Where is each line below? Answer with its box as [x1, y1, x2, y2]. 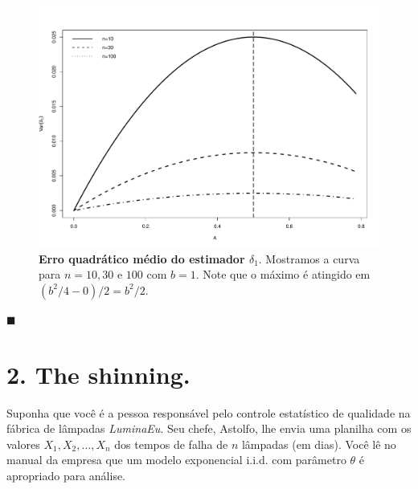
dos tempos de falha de [114, 435, 228, 452]
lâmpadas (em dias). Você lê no [241, 435, 396, 452]
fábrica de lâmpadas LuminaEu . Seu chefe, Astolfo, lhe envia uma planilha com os [6, 420, 412, 437]
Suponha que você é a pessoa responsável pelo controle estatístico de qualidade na [6, 404, 411, 421]
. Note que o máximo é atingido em [195, 266, 371, 283]
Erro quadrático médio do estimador [39, 250, 245, 267]
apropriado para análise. [6, 467, 126, 483]
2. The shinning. [6, 357, 191, 390]
